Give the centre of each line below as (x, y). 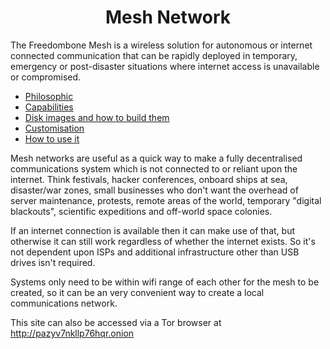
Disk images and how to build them (97, 117)
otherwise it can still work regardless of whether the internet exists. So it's (163, 241)
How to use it (52, 138)
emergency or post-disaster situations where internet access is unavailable (165, 66)
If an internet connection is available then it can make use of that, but (152, 230)
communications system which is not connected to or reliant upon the (154, 168)
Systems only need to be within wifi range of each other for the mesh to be (165, 282)
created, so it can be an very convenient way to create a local (137, 292)
